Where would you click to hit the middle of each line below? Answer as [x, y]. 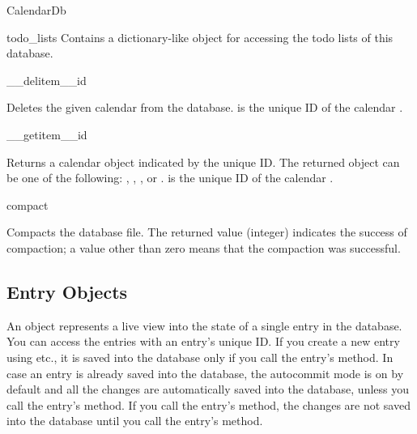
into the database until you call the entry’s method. [135, 421]
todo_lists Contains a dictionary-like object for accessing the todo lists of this [200, 37]
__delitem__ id [47, 80]
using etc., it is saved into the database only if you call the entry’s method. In [200, 357]
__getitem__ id [47, 134]
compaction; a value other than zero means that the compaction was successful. [204, 247]
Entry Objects [67, 291]
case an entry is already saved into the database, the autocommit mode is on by [205, 373]
